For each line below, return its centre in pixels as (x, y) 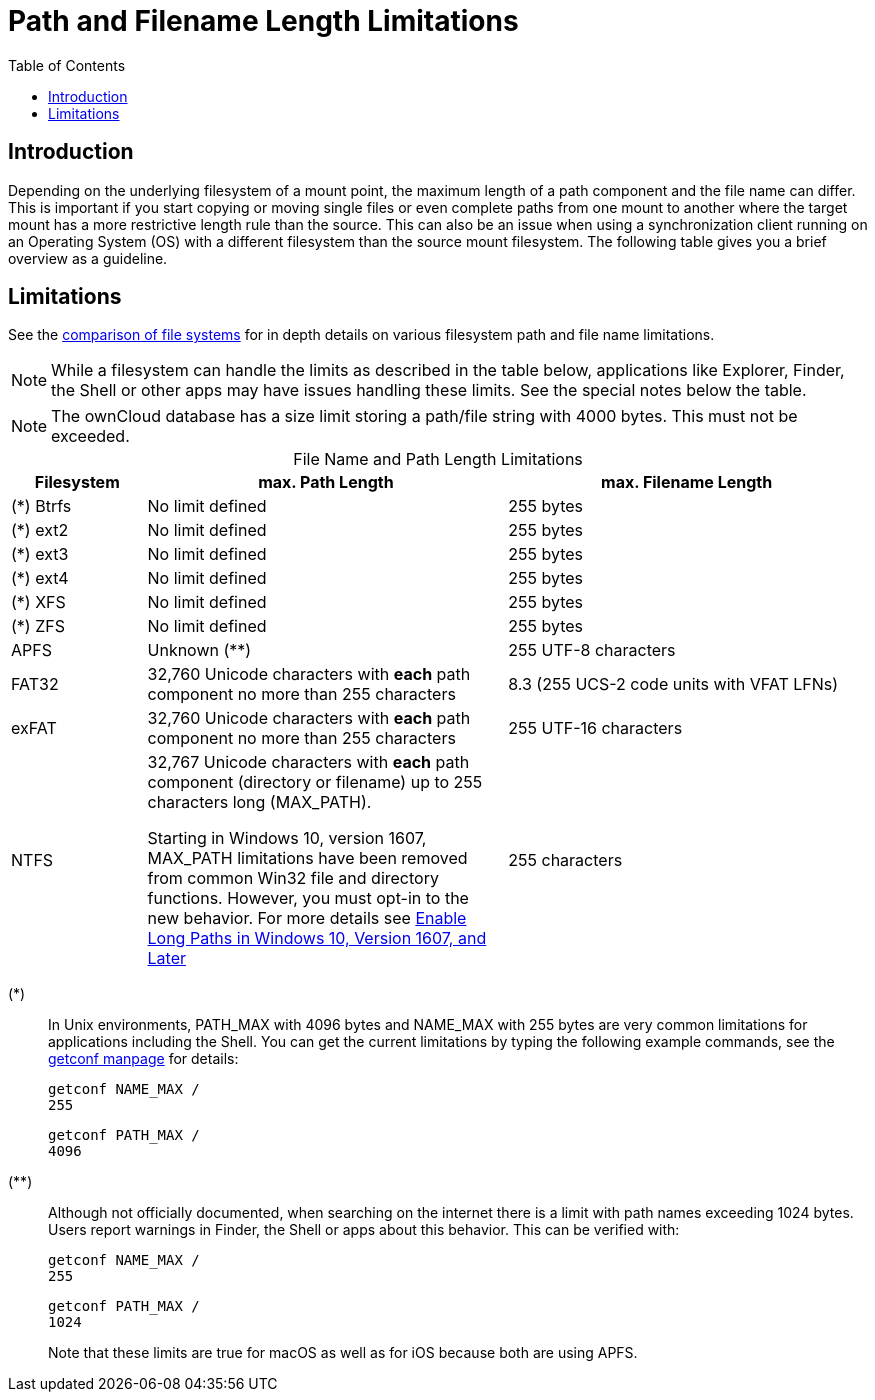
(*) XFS (38, 602)
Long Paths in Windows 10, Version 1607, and (317, 938)
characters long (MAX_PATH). (259, 802)
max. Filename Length (687, 482)
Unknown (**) (199, 650)
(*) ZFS (38, 626)
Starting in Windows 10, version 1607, (287, 838)
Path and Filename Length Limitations (263, 21)
